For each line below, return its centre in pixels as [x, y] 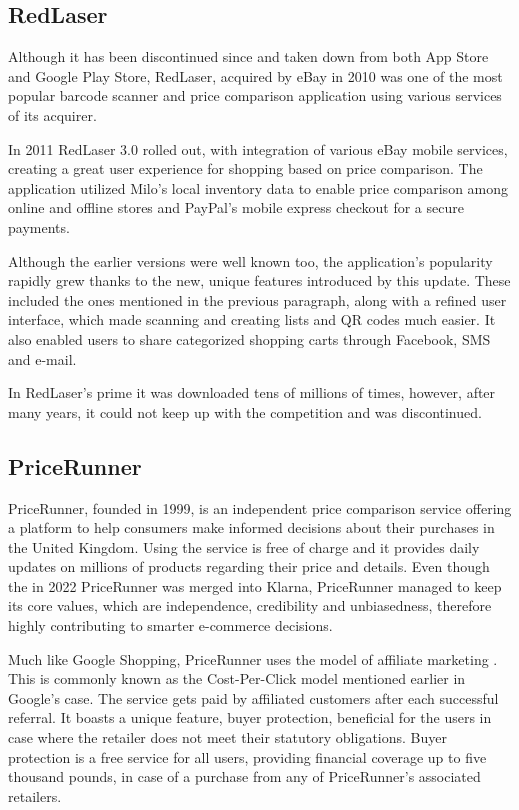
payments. [39, 226]
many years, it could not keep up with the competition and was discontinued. [245, 411]
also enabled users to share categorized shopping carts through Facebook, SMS [249, 338]
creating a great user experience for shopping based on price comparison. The [245, 168]
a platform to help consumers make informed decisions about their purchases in [251, 527]
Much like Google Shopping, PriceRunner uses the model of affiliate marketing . [253, 658]
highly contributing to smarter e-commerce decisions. [170, 625]
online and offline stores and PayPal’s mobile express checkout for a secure [236, 207]
